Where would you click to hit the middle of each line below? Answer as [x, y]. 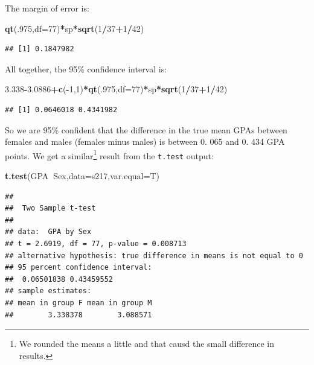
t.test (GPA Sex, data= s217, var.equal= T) [82, 176]
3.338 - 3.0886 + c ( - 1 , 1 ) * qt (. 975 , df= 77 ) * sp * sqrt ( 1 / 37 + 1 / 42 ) [116, 89]
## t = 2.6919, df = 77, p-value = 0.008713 [96, 244]
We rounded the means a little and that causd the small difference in [147, 344]
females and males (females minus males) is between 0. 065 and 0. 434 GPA [145, 141]
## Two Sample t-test [50, 208]
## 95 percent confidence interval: [78, 268]
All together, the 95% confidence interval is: [86, 68]
